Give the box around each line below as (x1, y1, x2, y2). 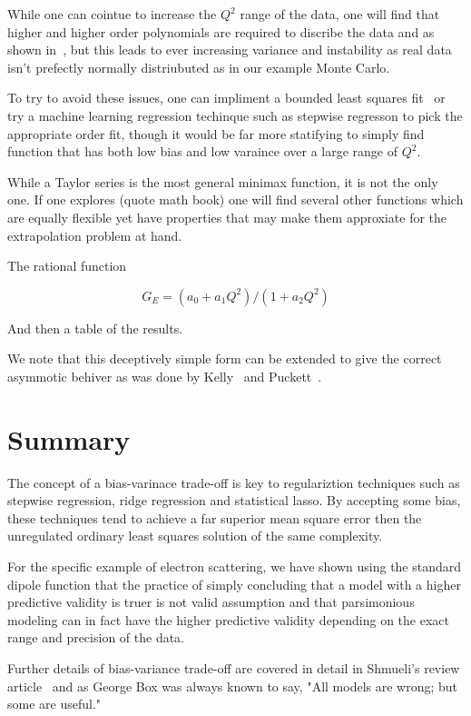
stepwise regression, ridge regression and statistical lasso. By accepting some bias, (7, 491, 461, 510)
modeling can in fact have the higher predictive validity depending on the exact (7, 610, 449, 629)
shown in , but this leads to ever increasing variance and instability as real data (7, 40, 452, 59)
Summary (7, 420, 131, 457)
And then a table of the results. (7, 318, 183, 337)
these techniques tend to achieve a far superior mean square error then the (7, 508, 422, 527)
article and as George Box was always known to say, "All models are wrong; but (7, 676, 458, 695)
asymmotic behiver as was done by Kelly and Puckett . (7, 366, 322, 385)
